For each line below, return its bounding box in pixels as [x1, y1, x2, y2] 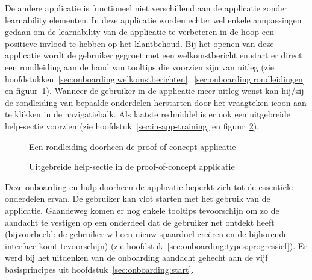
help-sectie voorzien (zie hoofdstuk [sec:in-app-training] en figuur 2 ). [5, 119, 259, 132]
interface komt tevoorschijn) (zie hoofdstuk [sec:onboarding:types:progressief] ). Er [5, 239, 307, 252]
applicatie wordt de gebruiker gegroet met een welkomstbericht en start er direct [5, 49, 302, 61]
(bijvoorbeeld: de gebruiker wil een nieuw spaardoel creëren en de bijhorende [5, 228, 288, 240]
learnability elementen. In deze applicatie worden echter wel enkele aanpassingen [5, 13, 302, 26]
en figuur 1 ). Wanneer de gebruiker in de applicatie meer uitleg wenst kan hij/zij [5, 84, 304, 97]
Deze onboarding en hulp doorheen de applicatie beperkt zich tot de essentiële [5, 180, 293, 193]
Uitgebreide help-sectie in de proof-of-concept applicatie [29, 160, 235, 173]
